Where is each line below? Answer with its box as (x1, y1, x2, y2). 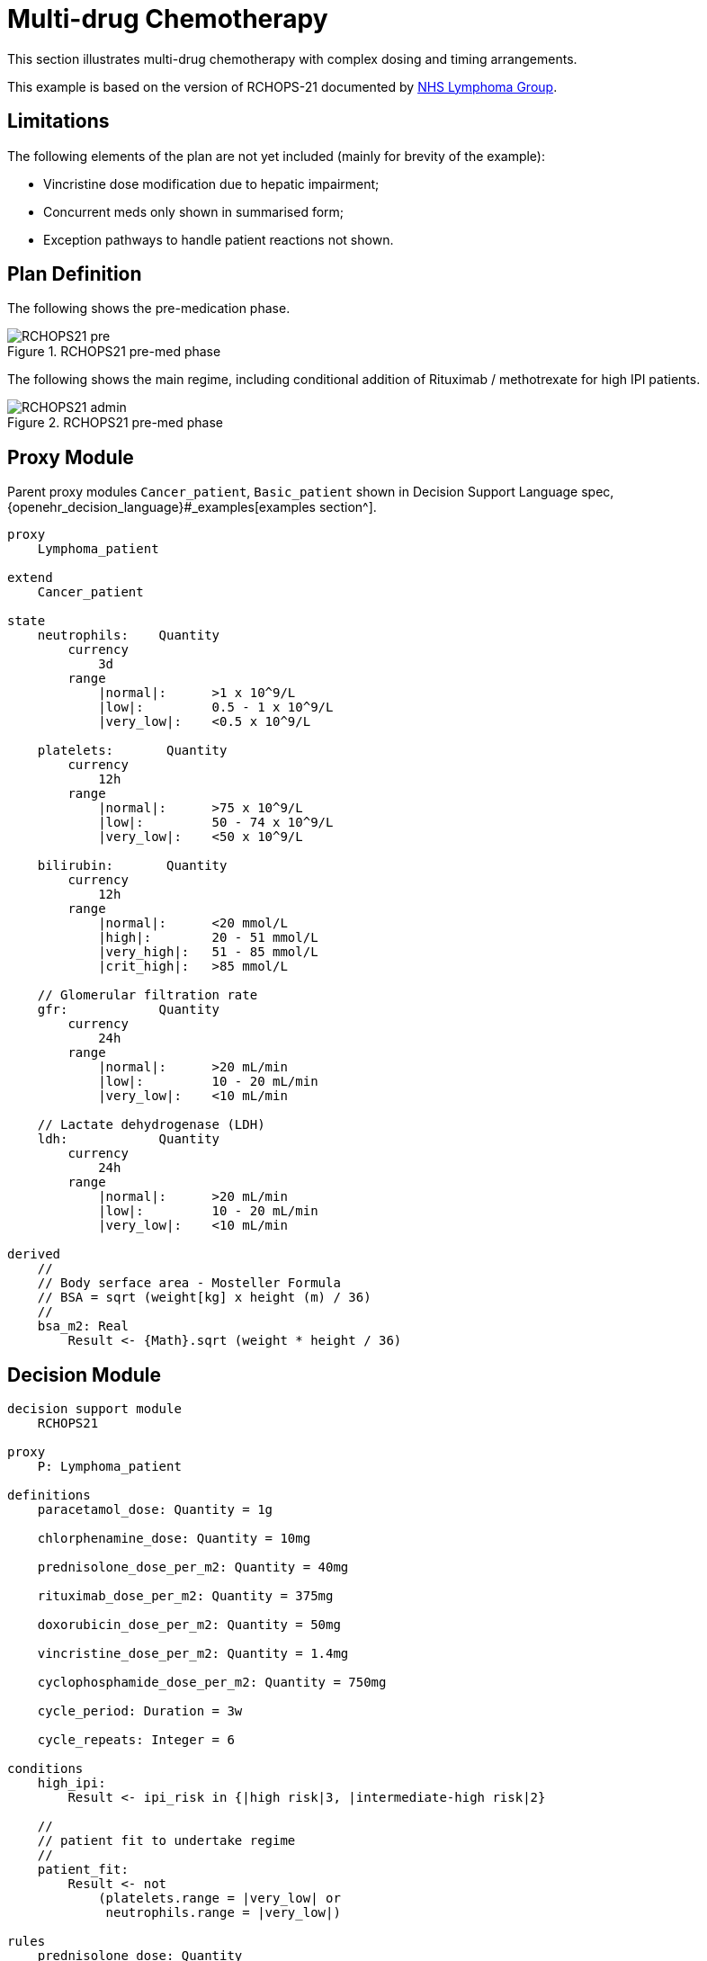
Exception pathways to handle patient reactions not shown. (43, 231, 394, 247)
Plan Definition (7, 263, 142, 286)
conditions (7, 1761, 84, 1777)
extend (7, 570, 53, 586)
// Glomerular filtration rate (37, 988, 258, 1003)
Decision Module (7, 1363, 162, 1386)
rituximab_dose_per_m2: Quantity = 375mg (37, 1589, 334, 1604)
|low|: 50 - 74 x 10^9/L (98, 815, 334, 830)
